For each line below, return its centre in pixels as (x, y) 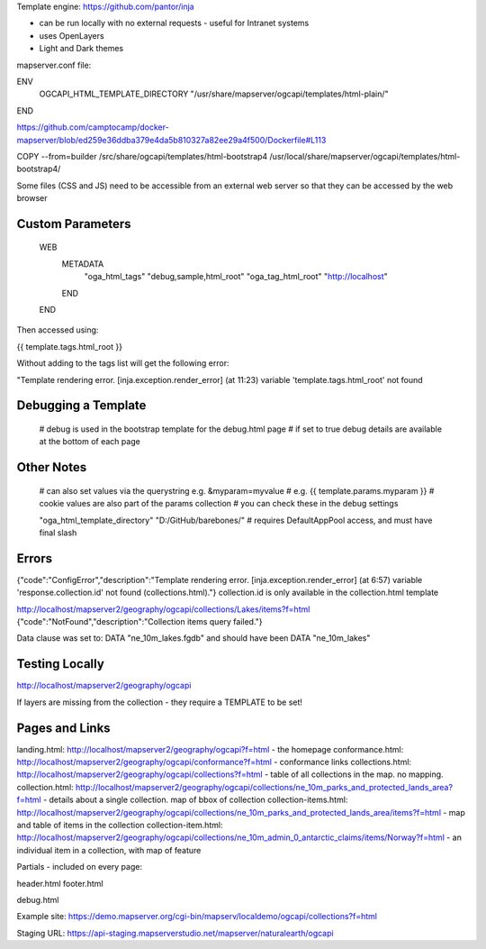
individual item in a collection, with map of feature (109, 850)
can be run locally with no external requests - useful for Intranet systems (174, 23)
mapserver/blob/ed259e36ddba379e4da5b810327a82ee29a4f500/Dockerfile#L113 (171, 140)
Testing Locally (61, 664)
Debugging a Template (81, 406)
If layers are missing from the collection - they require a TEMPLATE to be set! (160, 702)
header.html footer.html (60, 883)
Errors (35, 558)
